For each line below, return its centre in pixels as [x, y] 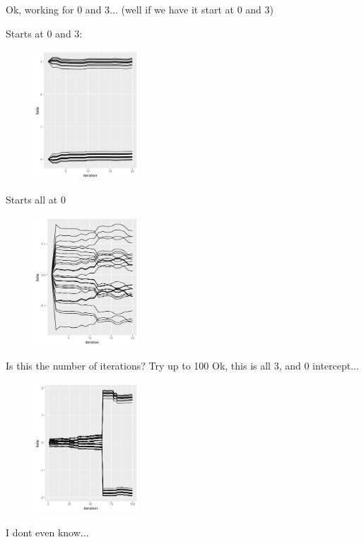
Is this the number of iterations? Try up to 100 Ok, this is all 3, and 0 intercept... [182, 366]
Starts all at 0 [36, 200]
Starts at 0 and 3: [44, 33]
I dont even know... [47, 532]
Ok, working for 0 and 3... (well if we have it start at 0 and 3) [140, 9]
